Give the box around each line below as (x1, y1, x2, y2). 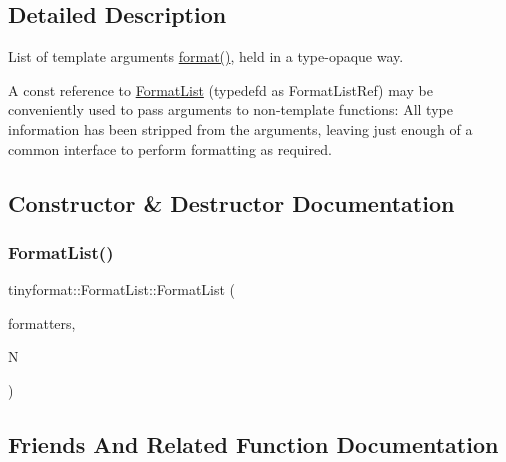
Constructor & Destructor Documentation (8, 187, 455, 218)
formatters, (8, 312, 76, 333)
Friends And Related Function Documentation (8, 428, 499, 459)
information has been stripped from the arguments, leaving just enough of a (8, 118, 473, 139)
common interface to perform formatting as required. (8, 138, 332, 159)
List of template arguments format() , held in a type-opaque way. (8, 46, 404, 67)
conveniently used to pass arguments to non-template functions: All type (8, 99, 453, 120)
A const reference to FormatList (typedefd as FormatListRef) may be (8, 79, 433, 100)
